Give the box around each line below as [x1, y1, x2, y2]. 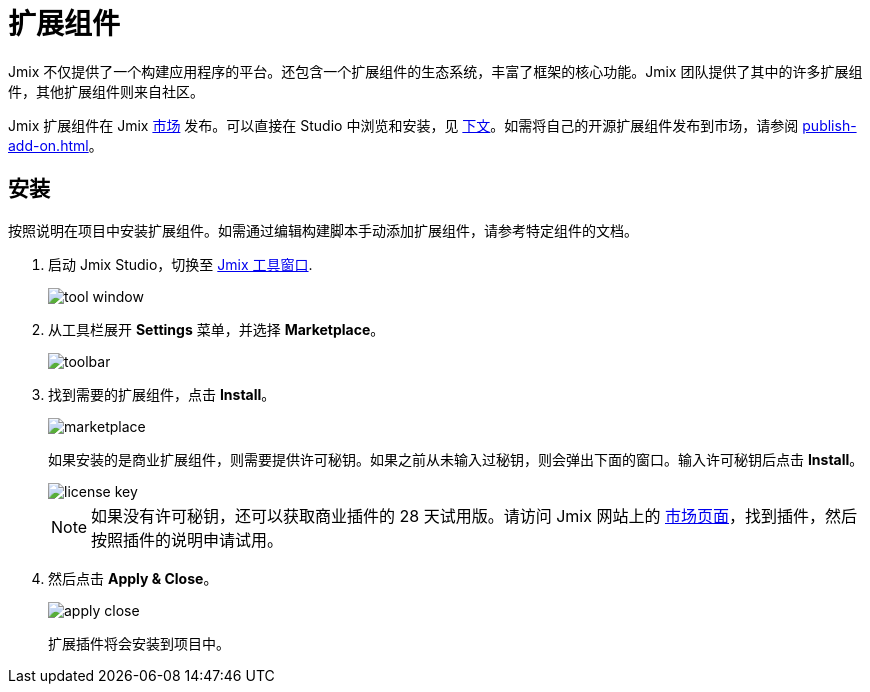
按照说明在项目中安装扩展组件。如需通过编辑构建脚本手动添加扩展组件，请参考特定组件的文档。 [8, 221, 638, 239]
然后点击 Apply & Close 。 [48, 569, 218, 587]
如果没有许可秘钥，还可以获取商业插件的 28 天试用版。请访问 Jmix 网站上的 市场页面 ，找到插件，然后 [91, 505, 858, 526]
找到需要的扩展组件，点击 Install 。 [48, 385, 276, 403]
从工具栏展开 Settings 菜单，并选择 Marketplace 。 [48, 320, 385, 338]
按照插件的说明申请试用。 [91, 529, 284, 550]
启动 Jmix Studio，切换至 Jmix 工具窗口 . [48, 255, 313, 273]
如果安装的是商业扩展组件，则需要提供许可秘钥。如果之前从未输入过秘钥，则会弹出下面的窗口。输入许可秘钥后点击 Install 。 [48, 450, 864, 468]
